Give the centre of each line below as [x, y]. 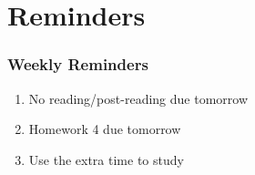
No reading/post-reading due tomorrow [138, 98]
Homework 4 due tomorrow [105, 129]
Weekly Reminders [78, 64]
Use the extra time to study [106, 159]
